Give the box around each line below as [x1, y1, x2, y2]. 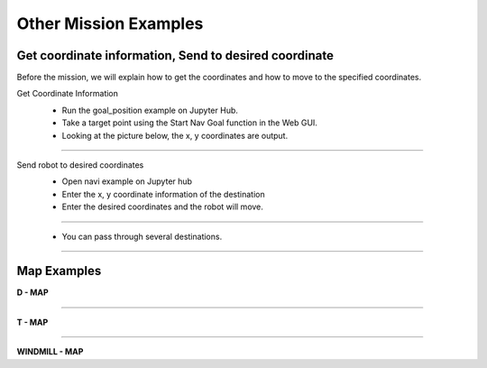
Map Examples [16, 263, 102, 279]
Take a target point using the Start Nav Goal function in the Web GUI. [61, 117, 317, 128]
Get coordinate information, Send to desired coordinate [16, 48, 334, 63]
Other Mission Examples [16, 14, 204, 33]
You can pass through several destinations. [61, 231, 223, 242]
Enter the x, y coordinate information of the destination [61, 189, 265, 199]
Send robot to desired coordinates [16, 160, 144, 170]
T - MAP [16, 317, 49, 327]
